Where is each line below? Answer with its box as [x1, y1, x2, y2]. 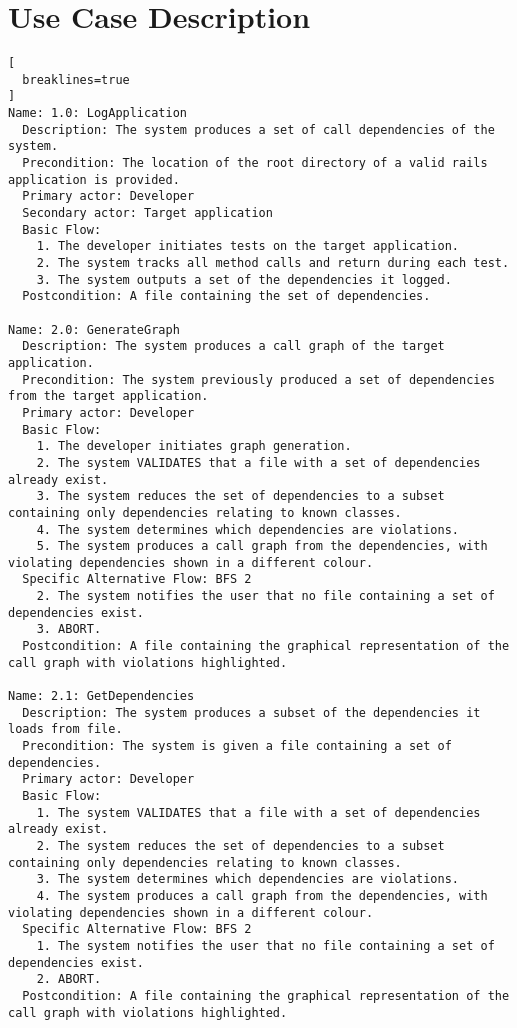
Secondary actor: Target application [22, 206, 273, 221]
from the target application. [8, 389, 209, 404]
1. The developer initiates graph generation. [36, 439, 352, 454]
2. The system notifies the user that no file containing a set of [36, 589, 495, 604]
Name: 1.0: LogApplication [8, 106, 187, 121]
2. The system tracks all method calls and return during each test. [36, 256, 510, 270]
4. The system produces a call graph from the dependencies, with [36, 888, 488, 903]
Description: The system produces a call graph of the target [22, 339, 445, 354]
